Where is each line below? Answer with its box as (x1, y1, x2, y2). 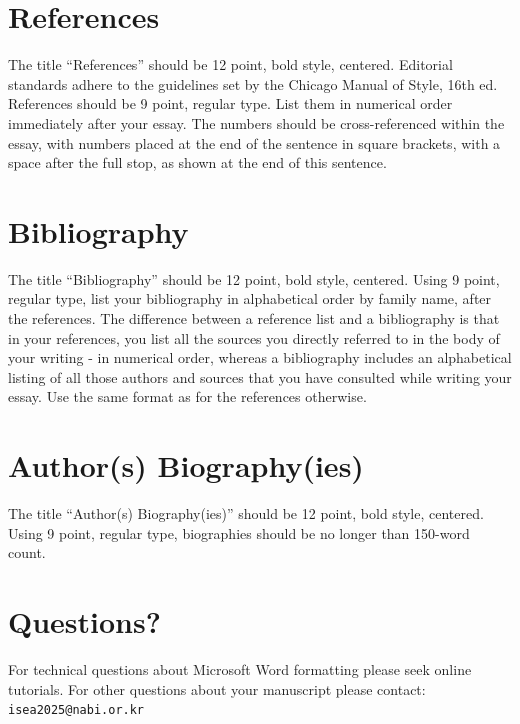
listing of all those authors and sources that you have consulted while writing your (8, 366, 512, 387)
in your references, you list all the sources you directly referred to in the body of (8, 327, 500, 348)
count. (8, 542, 46, 563)
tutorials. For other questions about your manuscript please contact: (8, 678, 426, 699)
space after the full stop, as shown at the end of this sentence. (8, 152, 387, 173)
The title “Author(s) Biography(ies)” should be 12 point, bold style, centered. (8, 503, 484, 524)
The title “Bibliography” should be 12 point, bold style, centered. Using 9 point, (8, 268, 500, 289)
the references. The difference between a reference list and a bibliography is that (8, 308, 500, 328)
